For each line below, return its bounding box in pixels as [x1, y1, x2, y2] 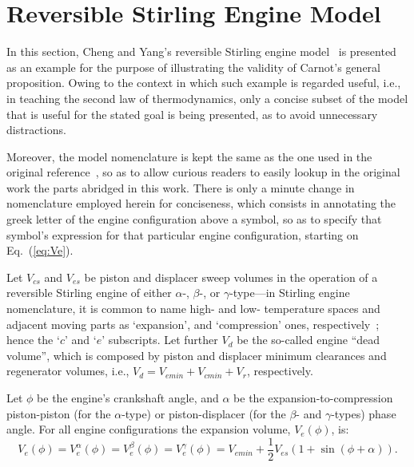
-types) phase [331, 405, 396, 421]
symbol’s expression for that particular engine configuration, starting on [6, 226, 359, 243]
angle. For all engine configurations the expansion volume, [6, 421, 291, 437]
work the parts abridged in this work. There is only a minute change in [6, 179, 355, 196]
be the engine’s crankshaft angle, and [37, 390, 219, 406]
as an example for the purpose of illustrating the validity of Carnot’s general [6, 58, 380, 75]
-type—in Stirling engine [229, 284, 350, 301]
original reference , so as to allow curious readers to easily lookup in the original [6, 164, 400, 180]
